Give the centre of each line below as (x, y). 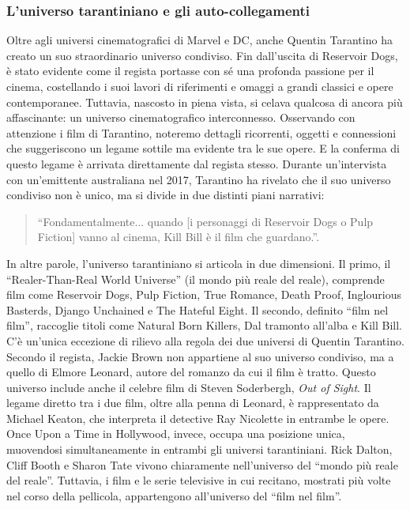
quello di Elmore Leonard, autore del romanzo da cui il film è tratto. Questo (191, 372)
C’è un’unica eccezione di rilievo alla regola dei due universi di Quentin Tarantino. (205, 340)
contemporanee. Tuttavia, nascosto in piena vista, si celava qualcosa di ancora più (205, 102)
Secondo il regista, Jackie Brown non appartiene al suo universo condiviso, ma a (200, 356)
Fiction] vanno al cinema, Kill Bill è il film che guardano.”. (179, 237)
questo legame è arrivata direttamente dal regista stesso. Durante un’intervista (197, 163)
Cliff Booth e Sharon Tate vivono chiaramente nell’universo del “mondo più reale (202, 464)
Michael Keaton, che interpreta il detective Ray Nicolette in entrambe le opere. (198, 418)
